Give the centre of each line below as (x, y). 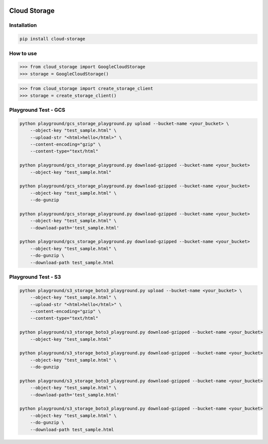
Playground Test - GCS (37, 110)
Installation (23, 25)
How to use (23, 53)
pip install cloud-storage (52, 39)
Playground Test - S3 (35, 277)
